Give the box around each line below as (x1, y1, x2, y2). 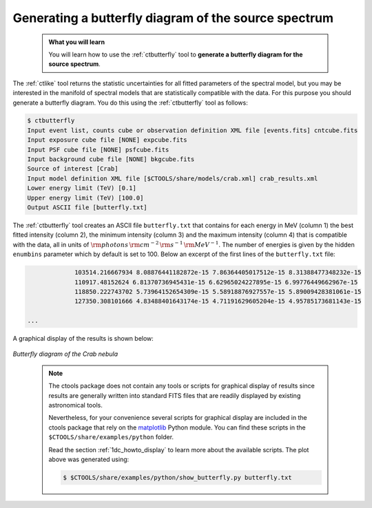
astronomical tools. (48, 401, 103, 410)
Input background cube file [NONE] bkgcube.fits (27, 156, 195, 163)
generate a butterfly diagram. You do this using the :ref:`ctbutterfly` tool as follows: (12, 98, 248, 107)
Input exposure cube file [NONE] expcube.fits (27, 136, 187, 144)
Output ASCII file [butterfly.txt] (27, 204, 147, 211)
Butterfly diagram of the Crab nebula (12, 350, 118, 358)
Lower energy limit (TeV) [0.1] (27, 184, 137, 192)
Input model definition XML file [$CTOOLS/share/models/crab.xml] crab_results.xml (27, 174, 318, 182)
